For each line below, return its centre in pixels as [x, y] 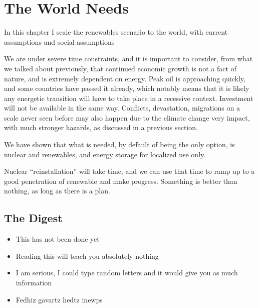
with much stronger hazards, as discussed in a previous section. [101, 127]
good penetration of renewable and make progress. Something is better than [121, 181]
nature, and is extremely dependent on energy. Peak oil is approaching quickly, [125, 78]
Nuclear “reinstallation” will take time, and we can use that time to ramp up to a [129, 171]
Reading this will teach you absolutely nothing [87, 255]
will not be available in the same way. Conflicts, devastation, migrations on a [122, 108]
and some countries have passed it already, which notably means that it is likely [127, 88]
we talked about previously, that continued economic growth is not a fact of [120, 68]
